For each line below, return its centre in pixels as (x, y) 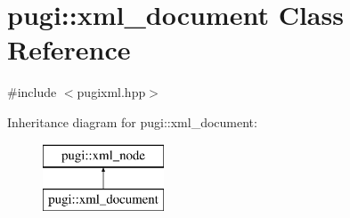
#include (32, 92)
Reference (69, 49)
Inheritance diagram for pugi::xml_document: (132, 121)
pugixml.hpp (111, 92)
